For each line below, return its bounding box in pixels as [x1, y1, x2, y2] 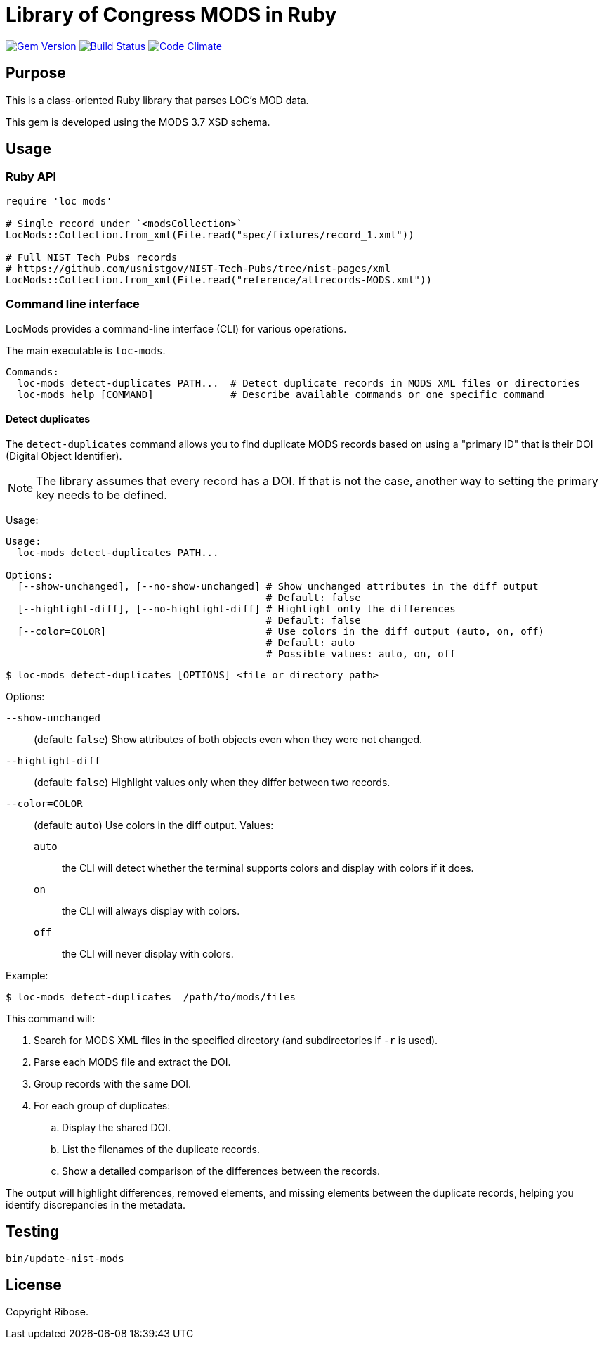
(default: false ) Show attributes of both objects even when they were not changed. [34, 733, 423, 745]
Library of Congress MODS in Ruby [6, 3, 337, 27]
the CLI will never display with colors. [62, 947, 234, 960]
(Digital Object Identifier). [6, 449, 122, 462]
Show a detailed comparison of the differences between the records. [62, 1164, 381, 1177]
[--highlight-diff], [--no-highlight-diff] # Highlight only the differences [17, 603, 456, 614]
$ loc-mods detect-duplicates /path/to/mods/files [6, 991, 296, 1003]
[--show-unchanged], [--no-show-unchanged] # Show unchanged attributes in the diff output [17, 580, 539, 592]
